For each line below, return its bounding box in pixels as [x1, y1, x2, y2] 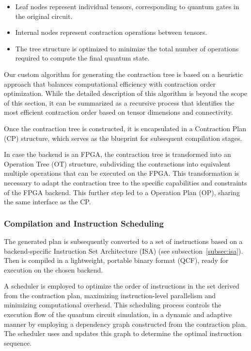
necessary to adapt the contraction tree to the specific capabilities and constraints [4, 177, 247, 187]
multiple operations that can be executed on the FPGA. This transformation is [4, 168, 239, 178]
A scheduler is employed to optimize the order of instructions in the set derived [4, 281, 239, 291]
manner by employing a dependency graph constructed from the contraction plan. [4, 319, 247, 329]
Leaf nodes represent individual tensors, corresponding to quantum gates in [15, 1, 239, 11]
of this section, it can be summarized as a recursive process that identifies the [4, 97, 235, 107]
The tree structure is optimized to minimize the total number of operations [15, 43, 239, 53]
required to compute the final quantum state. [15, 53, 150, 63]
